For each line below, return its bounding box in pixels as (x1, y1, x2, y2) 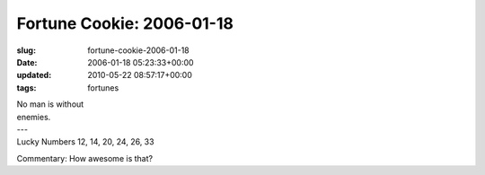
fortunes (87, 82, 119, 93)
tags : (16, 82, 37, 93)
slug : (16, 45, 36, 56)
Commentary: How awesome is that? (16, 153, 153, 163)
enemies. (16, 111, 51, 122)
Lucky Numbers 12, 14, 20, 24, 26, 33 (16, 136, 154, 147)
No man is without (16, 99, 84, 109)
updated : (16, 70, 52, 81)
